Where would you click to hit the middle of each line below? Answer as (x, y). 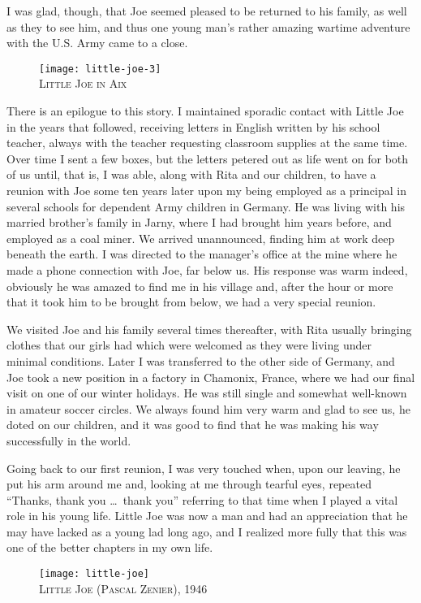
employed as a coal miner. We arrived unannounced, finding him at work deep (201, 238)
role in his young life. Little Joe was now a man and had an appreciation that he (207, 516)
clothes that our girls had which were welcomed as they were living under (189, 345)
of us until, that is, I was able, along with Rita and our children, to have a (191, 174)
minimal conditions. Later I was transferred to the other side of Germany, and (201, 360)
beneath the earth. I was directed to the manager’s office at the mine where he (202, 254)
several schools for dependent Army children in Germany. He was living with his (206, 206)
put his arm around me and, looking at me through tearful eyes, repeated (189, 484)
